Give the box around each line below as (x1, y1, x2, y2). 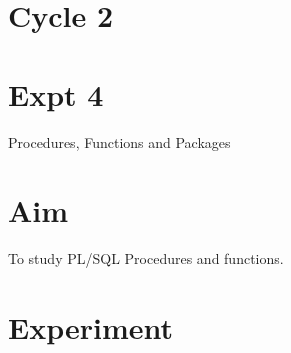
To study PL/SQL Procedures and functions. (8, 248, 284, 269)
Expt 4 (8, 73, 104, 114)
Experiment (8, 307, 174, 347)
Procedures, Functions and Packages (8, 131, 231, 152)
